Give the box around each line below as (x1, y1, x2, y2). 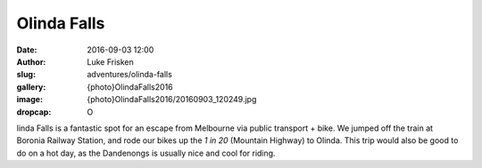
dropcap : (16, 107, 52, 117)
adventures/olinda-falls (87, 69, 173, 80)
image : (16, 94, 44, 105)
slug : (16, 69, 36, 80)
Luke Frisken (87, 56, 134, 67)
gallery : (16, 81, 46, 92)
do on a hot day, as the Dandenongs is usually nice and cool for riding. (16, 148, 276, 158)
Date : (16, 44, 37, 55)
